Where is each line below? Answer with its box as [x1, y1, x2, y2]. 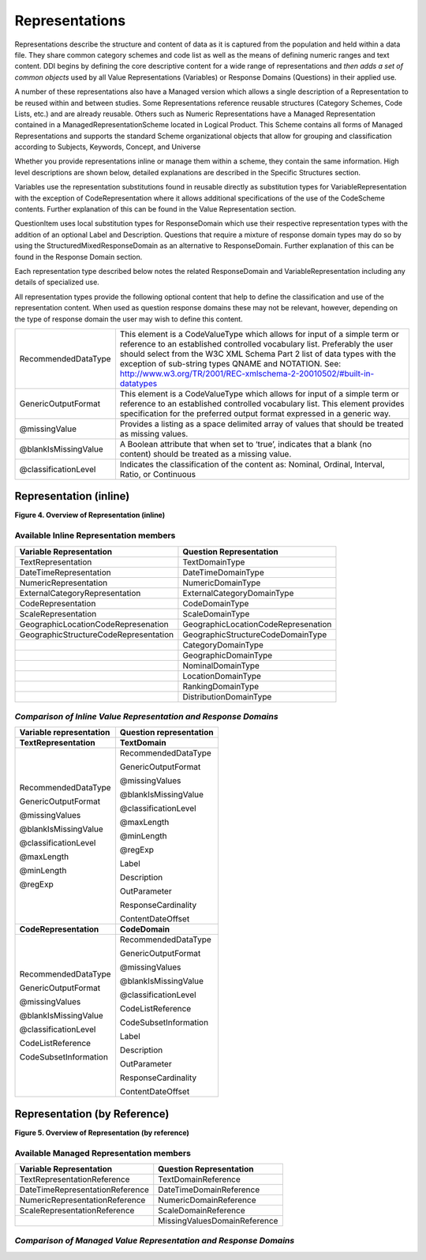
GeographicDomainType [182, 650, 273, 661]
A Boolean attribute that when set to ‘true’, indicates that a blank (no [119, 438, 372, 449]
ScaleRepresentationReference [19, 1205, 135, 1216]
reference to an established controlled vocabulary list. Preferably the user [119, 338, 394, 349]
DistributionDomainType [182, 691, 272, 702]
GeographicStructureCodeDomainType [182, 628, 327, 639]
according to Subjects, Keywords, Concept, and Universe [14, 142, 201, 152]
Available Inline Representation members [14, 530, 176, 541]
